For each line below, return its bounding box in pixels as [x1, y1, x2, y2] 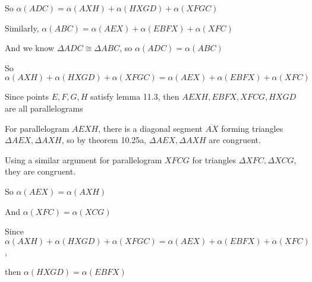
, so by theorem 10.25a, [61, 134, 147, 146]
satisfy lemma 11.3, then [90, 90, 179, 103]
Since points [5, 90, 49, 103]
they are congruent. [5, 165, 76, 178]
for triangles [192, 153, 237, 166]
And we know [5, 42, 55, 54]
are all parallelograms [5, 102, 83, 114]
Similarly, [5, 21, 39, 34]
